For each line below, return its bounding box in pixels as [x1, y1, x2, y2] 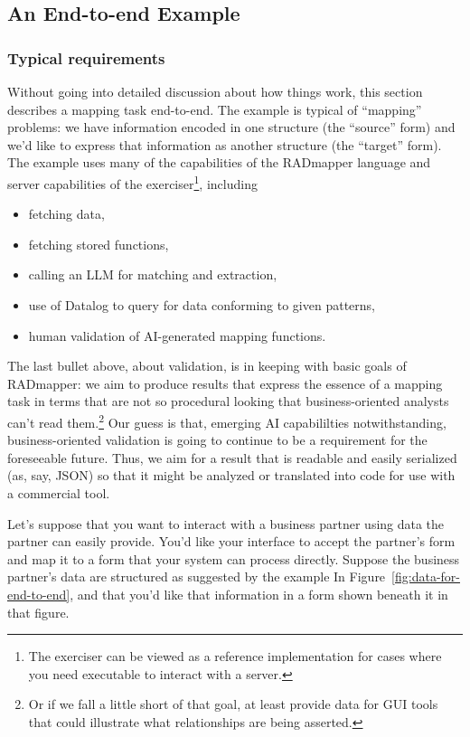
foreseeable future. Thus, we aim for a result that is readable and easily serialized [7, 448, 457, 467]
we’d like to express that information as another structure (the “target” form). [7, 135, 442, 154]
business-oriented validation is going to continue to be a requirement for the [7, 430, 428, 449]
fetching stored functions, [28, 234, 169, 253]
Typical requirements [7, 46, 165, 69]
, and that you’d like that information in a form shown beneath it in [70, 584, 448, 603]
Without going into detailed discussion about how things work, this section [7, 82, 423, 100]
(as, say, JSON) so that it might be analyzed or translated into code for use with [7, 466, 456, 485]
